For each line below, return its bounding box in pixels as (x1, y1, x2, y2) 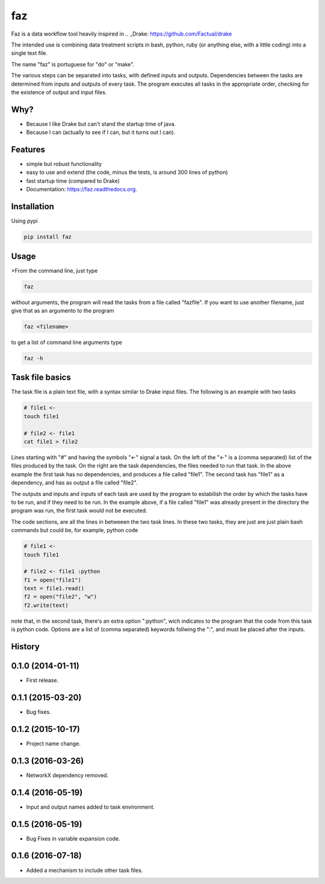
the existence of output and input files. (11, 88, 107, 96)
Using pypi (11, 217, 39, 224)
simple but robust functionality (26, 161, 102, 168)
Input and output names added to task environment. (26, 803, 155, 810)
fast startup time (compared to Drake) (26, 177, 120, 184)
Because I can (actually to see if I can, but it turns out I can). (26, 129, 176, 136)
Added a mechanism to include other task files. (26, 867, 143, 874)
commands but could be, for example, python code (11, 527, 138, 534)
